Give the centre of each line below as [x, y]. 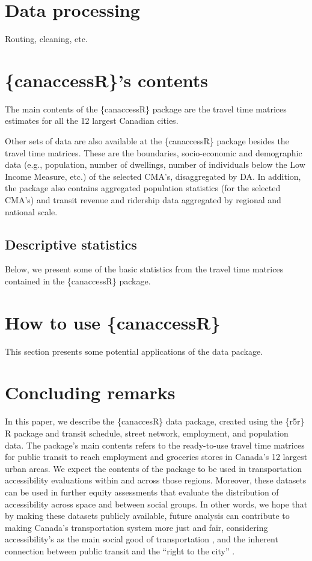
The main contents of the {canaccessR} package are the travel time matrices [146, 109]
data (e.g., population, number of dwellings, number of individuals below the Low [155, 164]
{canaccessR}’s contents [106, 80]
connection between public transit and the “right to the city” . [120, 550]
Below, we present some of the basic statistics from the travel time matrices [144, 269]
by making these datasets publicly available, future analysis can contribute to [147, 516]
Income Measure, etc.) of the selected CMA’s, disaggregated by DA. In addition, [153, 176]
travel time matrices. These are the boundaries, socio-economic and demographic [154, 152]
